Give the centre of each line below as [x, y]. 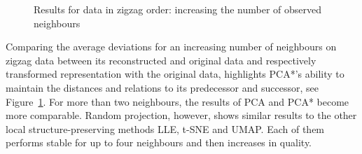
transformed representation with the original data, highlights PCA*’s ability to [175, 74]
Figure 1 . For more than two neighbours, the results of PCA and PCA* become [177, 101]
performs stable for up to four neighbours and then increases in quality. [159, 142]
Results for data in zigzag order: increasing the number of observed [178, 9]
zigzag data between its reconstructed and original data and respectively [161, 60]
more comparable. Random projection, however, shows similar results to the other [181, 115]
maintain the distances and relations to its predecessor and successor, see [162, 87]
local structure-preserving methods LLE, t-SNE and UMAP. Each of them [165, 128]
